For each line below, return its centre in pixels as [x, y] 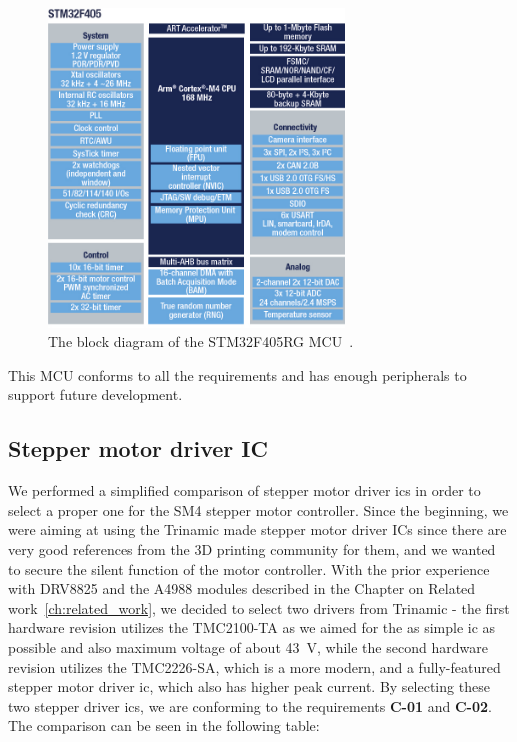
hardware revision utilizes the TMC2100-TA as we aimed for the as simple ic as [252, 627]
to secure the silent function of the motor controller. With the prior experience [249, 568]
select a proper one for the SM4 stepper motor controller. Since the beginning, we [258, 509]
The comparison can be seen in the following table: [164, 725]
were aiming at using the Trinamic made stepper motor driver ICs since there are [257, 529]
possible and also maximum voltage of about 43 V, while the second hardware [248, 647]
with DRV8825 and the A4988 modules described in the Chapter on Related [242, 588]
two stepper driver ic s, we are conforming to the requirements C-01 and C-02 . [250, 705]
